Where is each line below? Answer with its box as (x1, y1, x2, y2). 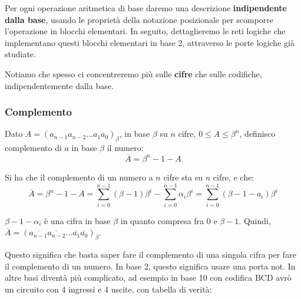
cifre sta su (163, 170, 203, 183)
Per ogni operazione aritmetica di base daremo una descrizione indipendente (5, 2, 287, 14)
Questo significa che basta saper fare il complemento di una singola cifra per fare (5, 248, 296, 261)
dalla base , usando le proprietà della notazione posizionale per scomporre (5, 13, 274, 25)
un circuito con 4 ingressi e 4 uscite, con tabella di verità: (5, 282, 212, 295)
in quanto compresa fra (120, 214, 204, 226)
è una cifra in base (44, 214, 111, 226)
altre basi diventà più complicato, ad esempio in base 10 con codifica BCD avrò (5, 271, 292, 284)
